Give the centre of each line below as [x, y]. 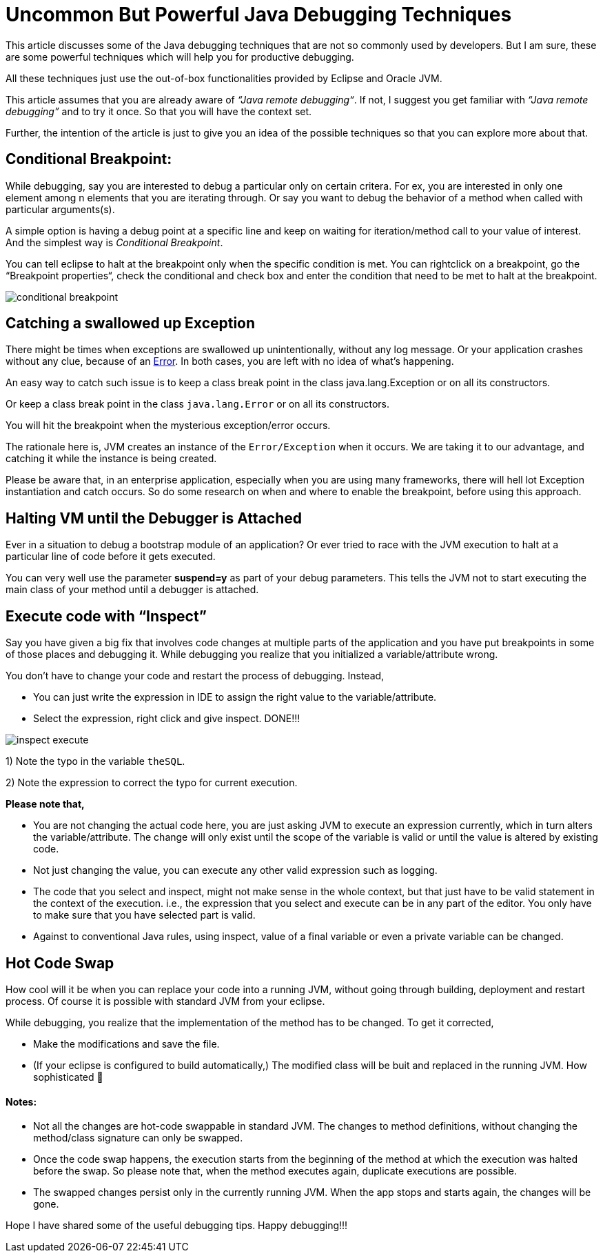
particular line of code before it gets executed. [111, 557]
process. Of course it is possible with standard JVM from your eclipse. [165, 1001]
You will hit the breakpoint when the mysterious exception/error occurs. [168, 426]
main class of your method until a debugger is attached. [132, 590]
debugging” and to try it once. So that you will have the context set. [159, 111]
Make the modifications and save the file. [126, 1044]
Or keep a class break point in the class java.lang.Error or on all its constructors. [197, 404]
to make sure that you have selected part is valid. [144, 915]
